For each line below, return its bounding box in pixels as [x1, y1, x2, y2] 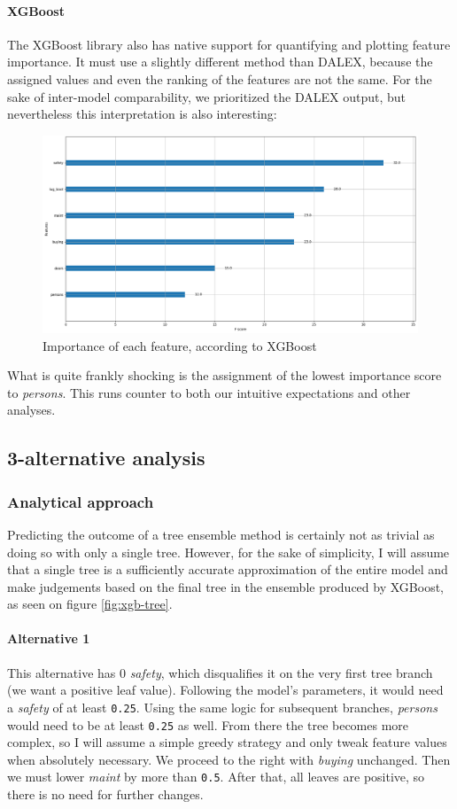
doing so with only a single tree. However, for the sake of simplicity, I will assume [7, 542, 450, 561]
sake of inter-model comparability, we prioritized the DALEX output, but [7, 87, 407, 105]
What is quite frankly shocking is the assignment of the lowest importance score [7, 366, 442, 385]
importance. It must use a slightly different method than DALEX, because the [7, 52, 433, 71]
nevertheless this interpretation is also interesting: [7, 105, 277, 123]
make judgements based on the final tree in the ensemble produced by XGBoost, [7, 577, 444, 595]
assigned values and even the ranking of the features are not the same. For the [7, 69, 432, 88]
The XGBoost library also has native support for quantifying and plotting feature [7, 35, 451, 53]
